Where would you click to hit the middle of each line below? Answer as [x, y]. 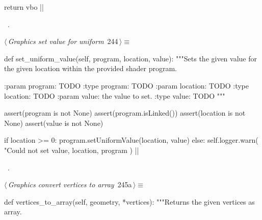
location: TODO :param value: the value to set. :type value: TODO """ [115, 95]
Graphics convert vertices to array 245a [70, 184]
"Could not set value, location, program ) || [72, 150]
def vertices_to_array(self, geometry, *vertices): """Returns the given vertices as [129, 201]
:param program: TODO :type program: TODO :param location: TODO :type [126, 85]
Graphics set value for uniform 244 [63, 41]
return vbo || [24, 7]
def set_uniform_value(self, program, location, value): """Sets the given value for [131, 58]
